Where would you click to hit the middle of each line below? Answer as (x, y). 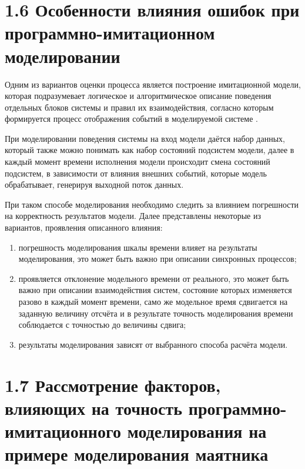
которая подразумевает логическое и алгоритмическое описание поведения (138, 96)
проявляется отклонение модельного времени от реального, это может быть (154, 278)
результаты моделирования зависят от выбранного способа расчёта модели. (153, 344)
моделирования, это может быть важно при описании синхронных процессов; (157, 259)
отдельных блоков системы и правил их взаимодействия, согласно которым (139, 107)
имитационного (63, 430)
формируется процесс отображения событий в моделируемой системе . (131, 119)
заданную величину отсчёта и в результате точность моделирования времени (156, 313)
